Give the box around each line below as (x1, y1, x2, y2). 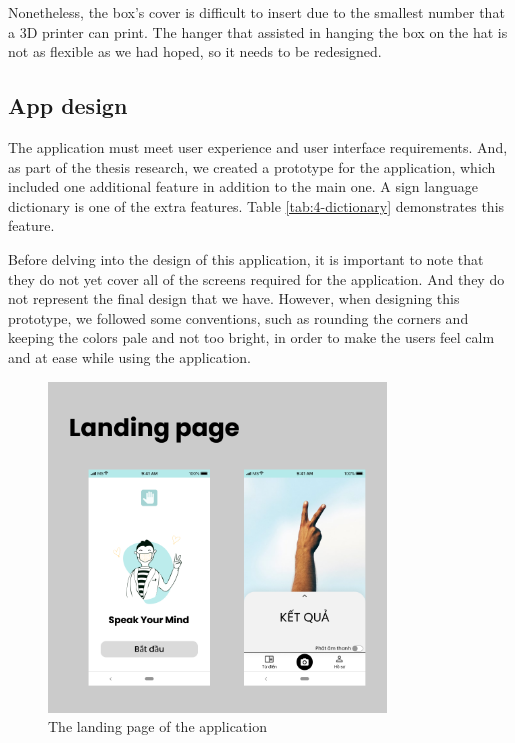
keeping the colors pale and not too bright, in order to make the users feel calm (8, 327, 495, 348)
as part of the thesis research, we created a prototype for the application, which (8, 156, 496, 177)
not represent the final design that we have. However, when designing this (8, 288, 460, 309)
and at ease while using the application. (8, 346, 251, 367)
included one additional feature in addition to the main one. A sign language (8, 176, 478, 197)
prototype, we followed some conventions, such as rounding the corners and (8, 307, 469, 328)
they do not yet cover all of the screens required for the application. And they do (8, 268, 505, 289)
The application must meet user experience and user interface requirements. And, (8, 136, 508, 157)
